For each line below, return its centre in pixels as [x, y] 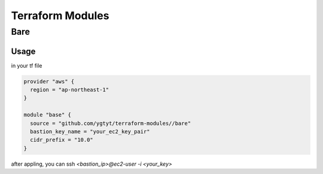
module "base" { [48, 115]
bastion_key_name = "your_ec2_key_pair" [90, 132]
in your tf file [27, 65]
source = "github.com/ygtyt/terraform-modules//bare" [111, 123]
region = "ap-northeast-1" [70, 90]
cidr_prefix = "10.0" [62, 140]
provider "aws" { [49, 81]
